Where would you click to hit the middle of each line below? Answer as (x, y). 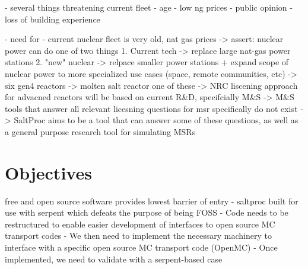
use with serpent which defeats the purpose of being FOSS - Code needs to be (147, 212)
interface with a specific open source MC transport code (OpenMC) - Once (141, 247)
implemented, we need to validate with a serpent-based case (114, 259)
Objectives (48, 172)
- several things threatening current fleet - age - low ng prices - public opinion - (149, 7)
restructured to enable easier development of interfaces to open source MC (140, 224)
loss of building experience (53, 19)
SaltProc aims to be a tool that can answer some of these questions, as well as (156, 120)
